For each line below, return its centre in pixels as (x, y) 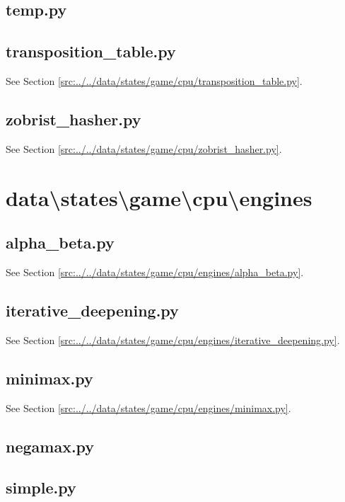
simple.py (41, 487)
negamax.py (50, 446)
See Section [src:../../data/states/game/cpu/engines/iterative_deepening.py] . (173, 340)
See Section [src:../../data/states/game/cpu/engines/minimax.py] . (148, 407)
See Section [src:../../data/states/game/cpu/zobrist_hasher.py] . (144, 148)
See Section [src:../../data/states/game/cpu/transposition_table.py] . (154, 80)
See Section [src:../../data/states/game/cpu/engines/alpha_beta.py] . (155, 272)
